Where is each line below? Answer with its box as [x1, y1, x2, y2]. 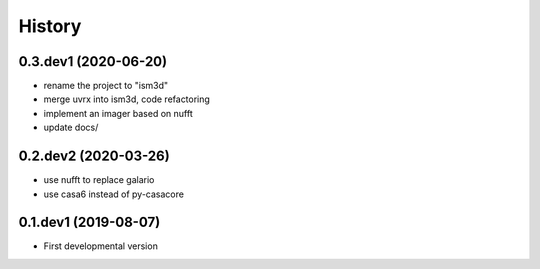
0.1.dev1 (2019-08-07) [18, 214, 161, 231]
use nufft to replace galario [43, 174, 155, 186]
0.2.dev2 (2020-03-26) [18, 148, 170, 165]
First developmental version [43, 240, 159, 252]
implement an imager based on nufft [43, 107, 194, 119]
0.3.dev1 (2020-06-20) [18, 53, 168, 70]
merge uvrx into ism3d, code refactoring [43, 93, 210, 105]
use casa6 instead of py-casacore [43, 188, 185, 200]
